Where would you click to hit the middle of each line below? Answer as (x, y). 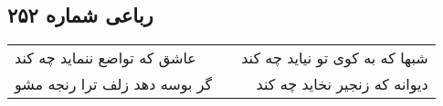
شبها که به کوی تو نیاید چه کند (335, 58)
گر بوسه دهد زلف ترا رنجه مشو (114, 84)
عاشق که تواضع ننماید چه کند (105, 58)
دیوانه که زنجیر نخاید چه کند (342, 84)
